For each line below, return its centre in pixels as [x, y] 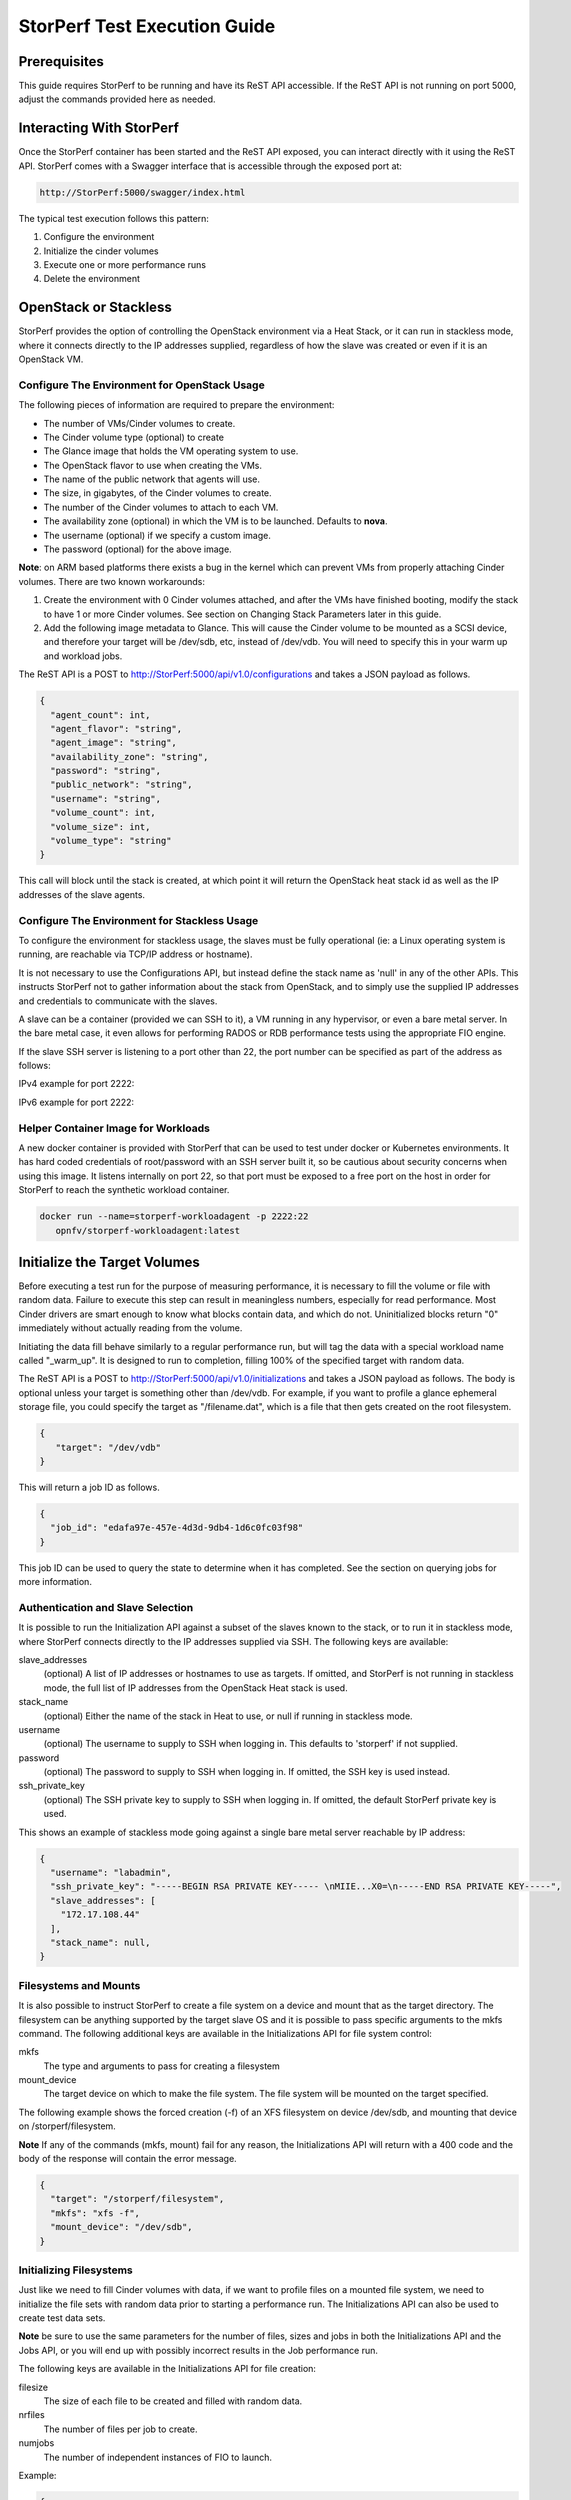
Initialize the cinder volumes [101, 251]
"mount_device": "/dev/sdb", [122, 2227]
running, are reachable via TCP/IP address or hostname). [135, 954]
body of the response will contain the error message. [127, 2159]
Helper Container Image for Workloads [114, 1128]
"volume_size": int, [100, 826]
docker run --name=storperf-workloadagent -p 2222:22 [174, 1216]
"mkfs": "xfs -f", [95, 2213]
